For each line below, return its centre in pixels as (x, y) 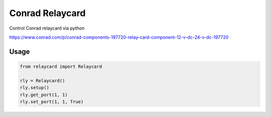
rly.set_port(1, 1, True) (52, 101)
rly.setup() (35, 88)
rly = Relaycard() (42, 81)
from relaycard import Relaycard (61, 66)
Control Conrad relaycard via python (47, 28)
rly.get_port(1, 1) (44, 95)
